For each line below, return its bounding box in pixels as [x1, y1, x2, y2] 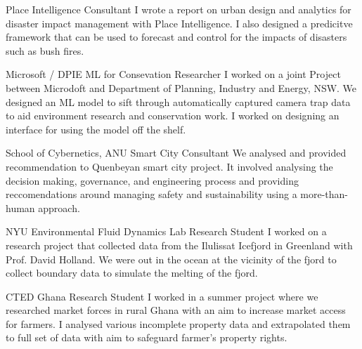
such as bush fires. [6, 43, 84, 58]
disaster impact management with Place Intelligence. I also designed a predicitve [6, 15, 353, 30]
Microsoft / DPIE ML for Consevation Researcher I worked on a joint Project [6, 67, 341, 81]
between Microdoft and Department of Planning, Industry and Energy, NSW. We [6, 80, 357, 95]
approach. [38, 200, 80, 215]
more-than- [300, 187, 349, 202]
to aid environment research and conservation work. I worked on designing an [6, 108, 340, 123]
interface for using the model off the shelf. [6, 121, 186, 136]
